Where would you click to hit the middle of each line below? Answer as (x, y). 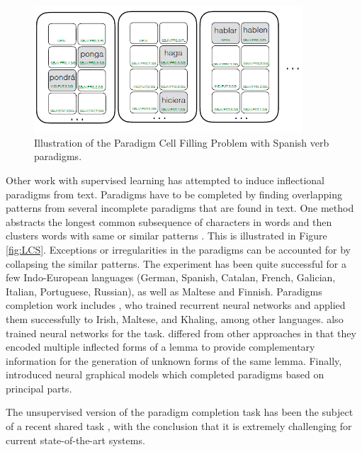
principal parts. (39, 388)
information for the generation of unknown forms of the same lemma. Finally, (174, 360)
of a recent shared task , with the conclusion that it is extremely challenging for (179, 426)
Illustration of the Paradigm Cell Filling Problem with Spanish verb (182, 142)
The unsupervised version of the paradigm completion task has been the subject (180, 412)
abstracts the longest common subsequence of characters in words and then (169, 221)
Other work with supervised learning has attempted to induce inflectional (165, 180)
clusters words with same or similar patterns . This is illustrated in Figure (166, 236)
